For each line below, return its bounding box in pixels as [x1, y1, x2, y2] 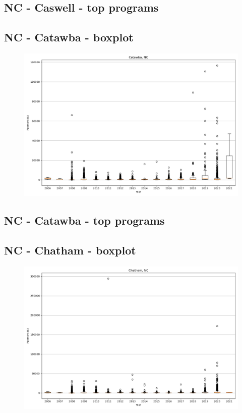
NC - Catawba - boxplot [4, 29, 134, 45]
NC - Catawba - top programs [4, 213, 165, 228]
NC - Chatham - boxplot [4, 242, 136, 258]
